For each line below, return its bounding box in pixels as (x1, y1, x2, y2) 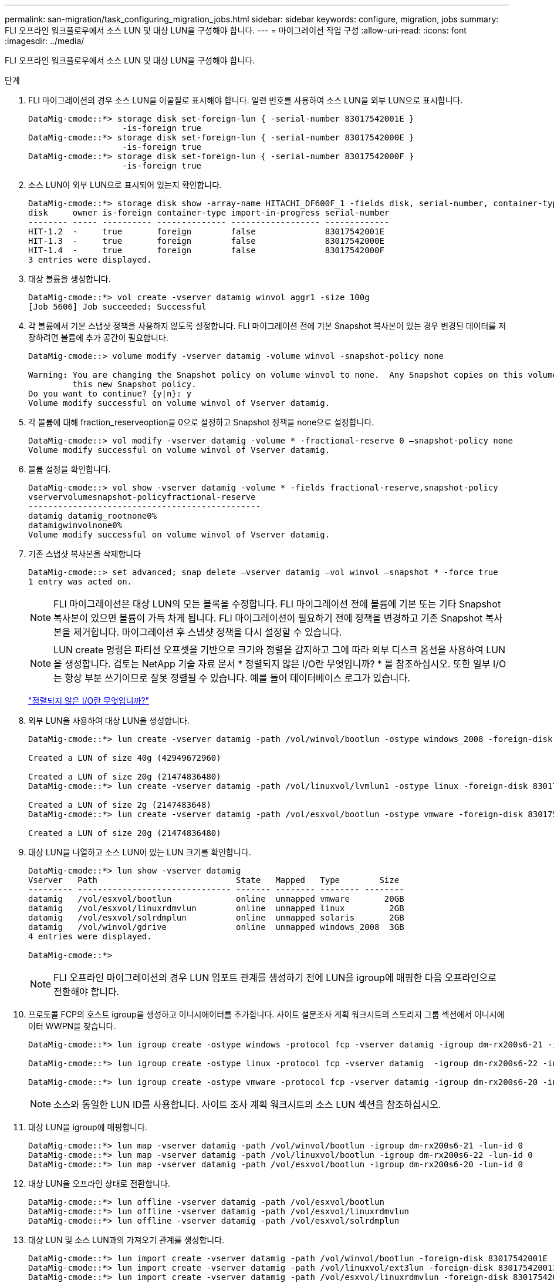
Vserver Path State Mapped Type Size (28, 875, 400, 885)
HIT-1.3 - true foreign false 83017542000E (28, 236, 384, 246)
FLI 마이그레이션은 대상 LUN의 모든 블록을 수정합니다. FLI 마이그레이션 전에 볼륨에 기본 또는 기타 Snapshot (53, 598, 501, 610)
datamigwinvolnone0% (28, 520, 123, 530)
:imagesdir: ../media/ (5, 36, 85, 46)
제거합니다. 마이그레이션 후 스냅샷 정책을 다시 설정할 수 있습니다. (73, 626, 342, 638)
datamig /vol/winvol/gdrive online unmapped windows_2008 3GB (28, 922, 404, 932)
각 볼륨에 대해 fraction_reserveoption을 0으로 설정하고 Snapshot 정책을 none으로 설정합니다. (28, 417, 374, 427)
